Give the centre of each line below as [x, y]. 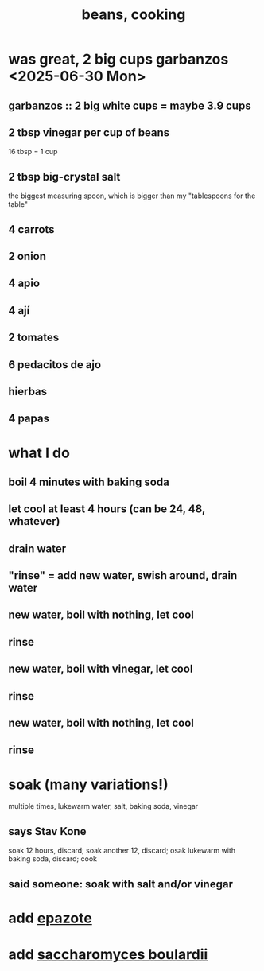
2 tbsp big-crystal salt [64, 177]
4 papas [29, 419]
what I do [39, 453]
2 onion [27, 256]
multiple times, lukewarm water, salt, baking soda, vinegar [103, 806]
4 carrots [31, 229]
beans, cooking [134, 15]
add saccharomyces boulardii [108, 954]
